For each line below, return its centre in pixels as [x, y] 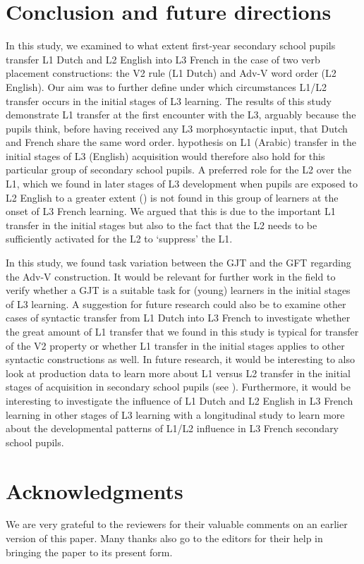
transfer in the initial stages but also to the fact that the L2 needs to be [162, 225]
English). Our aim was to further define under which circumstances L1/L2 [166, 86]
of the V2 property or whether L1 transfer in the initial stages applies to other [175, 345]
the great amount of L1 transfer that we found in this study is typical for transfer [182, 331]
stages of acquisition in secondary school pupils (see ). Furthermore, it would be [178, 387]
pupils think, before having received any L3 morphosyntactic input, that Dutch [177, 128]
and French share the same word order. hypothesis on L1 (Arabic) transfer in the [181, 142]
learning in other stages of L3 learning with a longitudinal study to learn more [175, 414]
